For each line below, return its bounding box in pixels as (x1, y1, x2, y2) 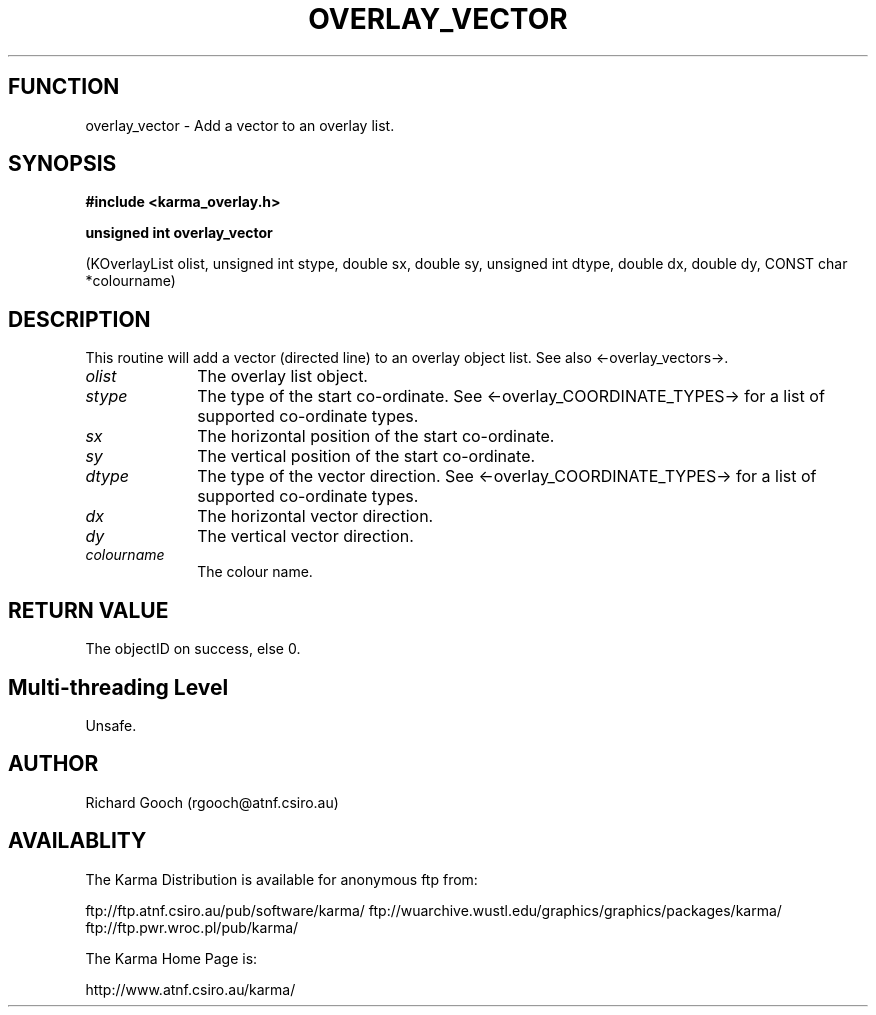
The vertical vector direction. (197, 526, 414, 547)
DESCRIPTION (8, 306, 151, 332)
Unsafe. (85, 716, 137, 734)
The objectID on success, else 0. (85, 640, 301, 658)
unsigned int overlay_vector (85, 224, 273, 242)
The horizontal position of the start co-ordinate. (197, 426, 555, 447)
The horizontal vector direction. (197, 506, 434, 527)
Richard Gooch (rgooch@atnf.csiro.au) (85, 793, 339, 811)
